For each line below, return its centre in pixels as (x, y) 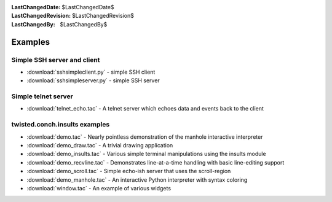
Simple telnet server (42, 96)
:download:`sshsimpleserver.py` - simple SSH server (93, 80)
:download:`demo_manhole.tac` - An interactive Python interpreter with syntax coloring (137, 180)
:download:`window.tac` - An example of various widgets (99, 188)
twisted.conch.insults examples (61, 125)
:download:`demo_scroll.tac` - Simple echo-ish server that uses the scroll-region (129, 171)
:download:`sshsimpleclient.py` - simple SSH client (91, 72)
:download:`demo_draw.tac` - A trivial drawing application (100, 145)
